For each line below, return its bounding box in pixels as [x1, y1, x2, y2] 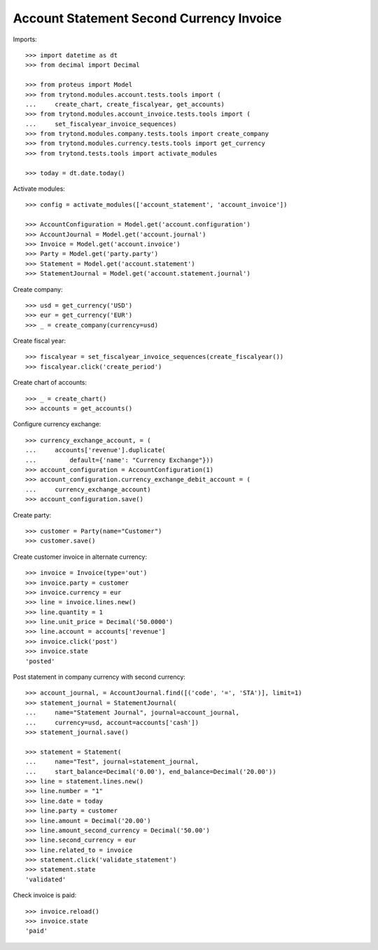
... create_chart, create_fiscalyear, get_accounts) [25, 100, 225, 108]
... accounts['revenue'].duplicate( [25, 446, 166, 454]
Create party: [13, 510, 52, 519]
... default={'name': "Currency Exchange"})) [25, 456, 213, 464]
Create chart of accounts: [13, 379, 87, 387]
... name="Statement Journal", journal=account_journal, [25, 709, 239, 717]
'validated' [25, 875, 66, 883]
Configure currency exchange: [13, 420, 101, 428]
